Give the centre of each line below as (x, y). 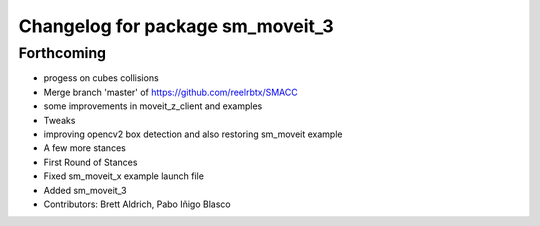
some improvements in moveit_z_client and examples (153, 106)
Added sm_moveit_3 (85, 190)
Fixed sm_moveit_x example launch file (124, 176)
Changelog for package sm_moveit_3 (176, 26)
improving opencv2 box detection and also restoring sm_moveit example (193, 134)
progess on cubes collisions (101, 78)
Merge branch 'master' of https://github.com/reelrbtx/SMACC (171, 92)
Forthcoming (62, 53)
